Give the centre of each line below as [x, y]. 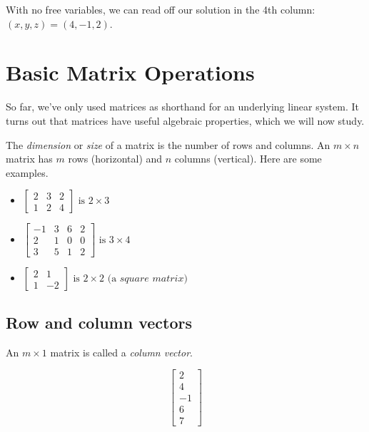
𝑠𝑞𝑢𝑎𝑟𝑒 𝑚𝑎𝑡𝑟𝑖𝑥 [152, 279]
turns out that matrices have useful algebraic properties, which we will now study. [185, 120]
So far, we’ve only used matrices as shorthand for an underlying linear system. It [182, 107]
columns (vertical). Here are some [248, 159]
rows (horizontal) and [115, 159]
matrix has [29, 159]
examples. [27, 172]
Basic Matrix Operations [130, 72]
